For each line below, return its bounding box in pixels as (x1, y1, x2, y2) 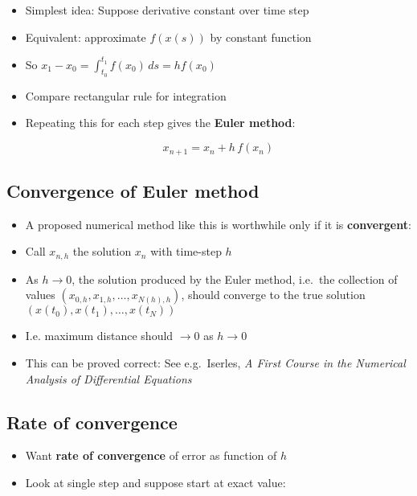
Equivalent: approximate (25, 28, 146, 45)
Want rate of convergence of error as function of (25, 447, 277, 464)
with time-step (150, 243, 222, 260)
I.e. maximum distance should (25, 327, 174, 344)
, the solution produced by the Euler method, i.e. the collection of (72, 270, 398, 287)
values (25, 286, 55, 303)
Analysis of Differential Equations (25, 370, 192, 387)
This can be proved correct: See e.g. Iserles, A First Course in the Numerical (25, 354, 406, 371)
